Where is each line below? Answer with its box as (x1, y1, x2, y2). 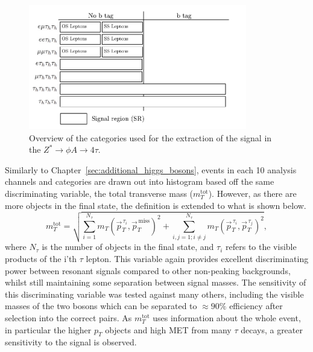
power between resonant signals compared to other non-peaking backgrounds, (5, 264, 291, 277)
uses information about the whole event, (153, 312, 301, 324)
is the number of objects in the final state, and (42, 240, 214, 253)
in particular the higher (5, 323, 92, 336)
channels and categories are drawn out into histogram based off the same (5, 175, 274, 188)
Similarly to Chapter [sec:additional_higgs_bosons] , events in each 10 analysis (5, 163, 297, 176)
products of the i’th (5, 252, 77, 265)
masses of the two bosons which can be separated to (5, 299, 197, 312)
